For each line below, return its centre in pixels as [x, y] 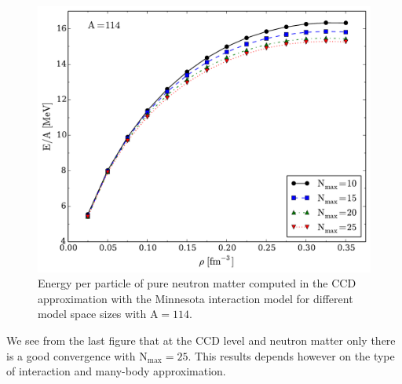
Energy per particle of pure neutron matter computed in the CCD [197, 283]
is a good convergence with [71, 355]
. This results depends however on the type [291, 355]
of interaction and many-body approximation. [116, 371]
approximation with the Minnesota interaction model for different [196, 298]
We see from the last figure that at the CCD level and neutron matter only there [201, 340]
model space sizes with [92, 314]
